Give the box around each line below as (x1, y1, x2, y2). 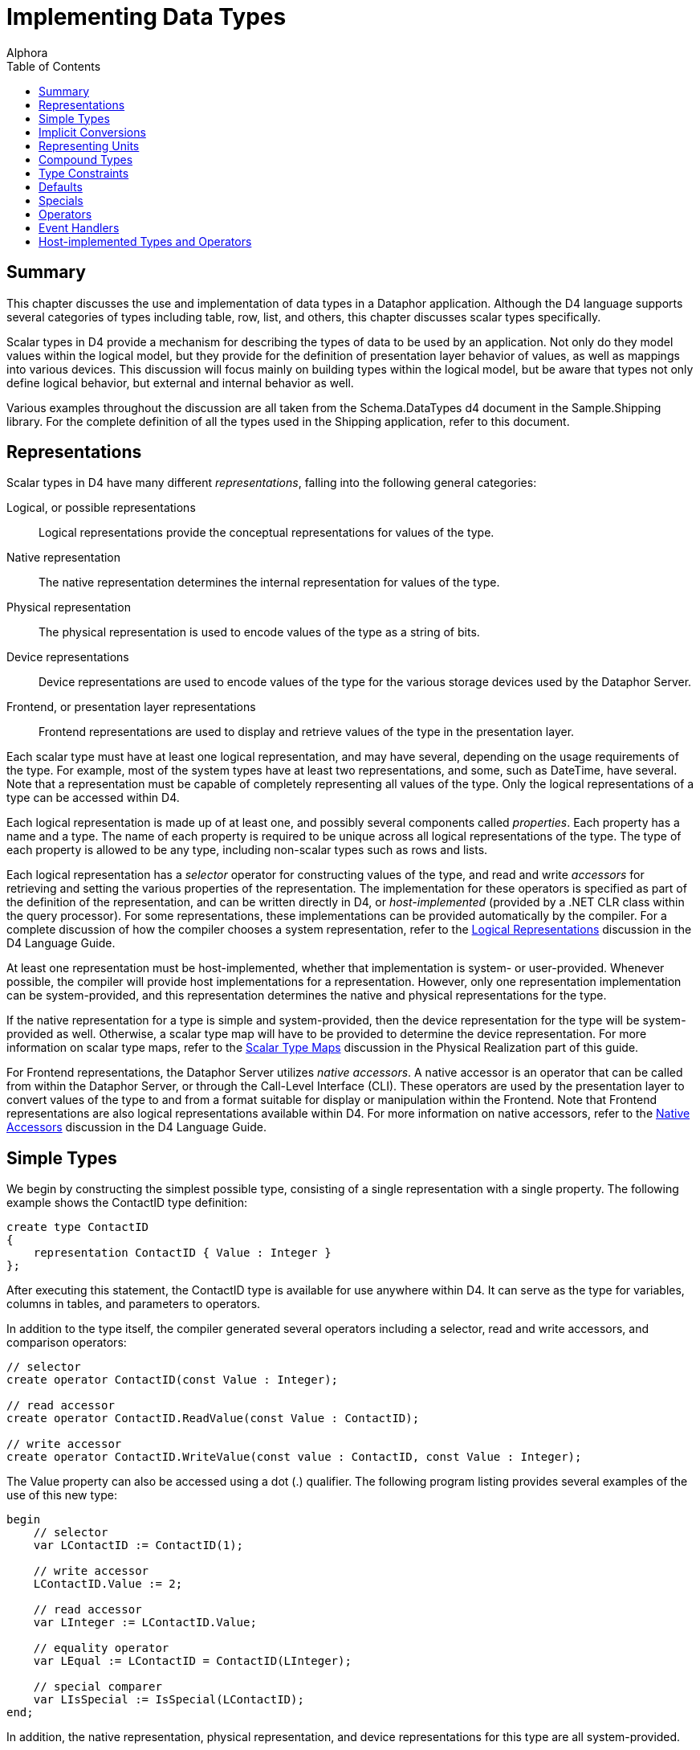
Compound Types (39, 152, 133, 166)
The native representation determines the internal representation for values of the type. (39, 575, 500, 590)
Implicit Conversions (39, 125, 146, 139)
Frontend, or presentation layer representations (6, 700, 256, 714)
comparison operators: (6, 1335, 127, 1350)
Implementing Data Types (6, 3, 287, 31)
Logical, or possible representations (6, 501, 196, 515)
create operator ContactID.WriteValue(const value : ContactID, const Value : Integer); (6, 1450, 582, 1464)
